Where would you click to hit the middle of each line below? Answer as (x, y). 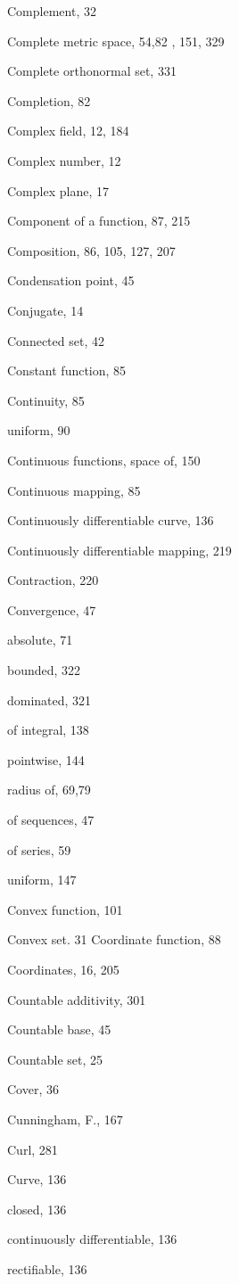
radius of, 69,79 (49, 790)
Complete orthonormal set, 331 (92, 71)
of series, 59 (39, 849)
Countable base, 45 (59, 1029)
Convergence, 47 (52, 609)
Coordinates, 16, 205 (63, 969)
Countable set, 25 (55, 1059)
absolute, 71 (40, 640)
